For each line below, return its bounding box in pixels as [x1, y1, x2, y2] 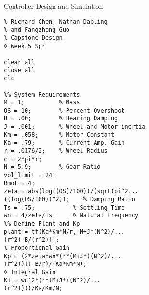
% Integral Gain [4, 268, 56, 276]
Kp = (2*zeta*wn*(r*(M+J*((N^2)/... [4, 252, 122, 260]
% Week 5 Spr [4, 42, 45, 49]
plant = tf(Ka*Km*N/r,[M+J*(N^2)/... [4, 228, 125, 235]
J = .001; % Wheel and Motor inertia [4, 123, 146, 131]
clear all [4, 58, 35, 66]
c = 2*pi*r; [4, 155, 42, 163]
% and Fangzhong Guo [4, 26, 70, 33]
